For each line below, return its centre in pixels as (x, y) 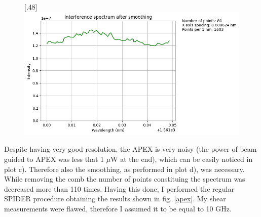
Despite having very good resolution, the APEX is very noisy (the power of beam (130, 149)
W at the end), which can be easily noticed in (182, 159)
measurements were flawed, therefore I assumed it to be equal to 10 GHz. (118, 209)
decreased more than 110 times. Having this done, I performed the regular (119, 188)
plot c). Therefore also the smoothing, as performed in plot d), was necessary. (124, 169)
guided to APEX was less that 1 (54, 159)
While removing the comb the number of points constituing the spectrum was (125, 179)
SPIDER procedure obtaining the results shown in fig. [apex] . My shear (115, 199)
